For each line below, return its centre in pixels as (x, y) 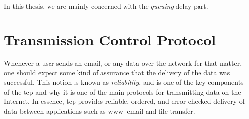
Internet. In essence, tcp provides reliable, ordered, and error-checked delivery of (124, 101)
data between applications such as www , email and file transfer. (100, 110)
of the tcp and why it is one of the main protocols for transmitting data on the (123, 91)
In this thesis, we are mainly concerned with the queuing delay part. (106, 6)
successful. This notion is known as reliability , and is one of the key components (124, 82)
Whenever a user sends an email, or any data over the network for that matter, (123, 63)
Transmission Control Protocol (110, 39)
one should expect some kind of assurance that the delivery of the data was (117, 72)
